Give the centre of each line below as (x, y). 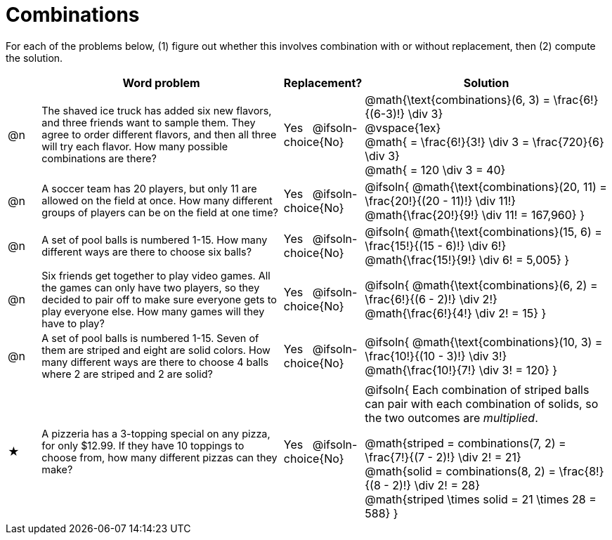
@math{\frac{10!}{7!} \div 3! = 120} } (461, 370)
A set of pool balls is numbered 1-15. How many (155, 239)
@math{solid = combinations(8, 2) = (460, 471)
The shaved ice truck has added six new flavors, (157, 111)
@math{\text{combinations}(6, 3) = (458, 99)
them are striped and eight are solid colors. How (156, 350)
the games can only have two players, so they (151, 287)
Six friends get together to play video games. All (156, 275)
